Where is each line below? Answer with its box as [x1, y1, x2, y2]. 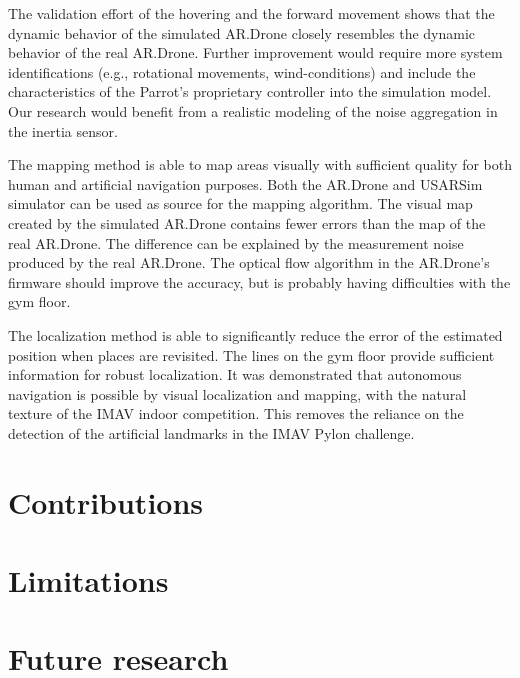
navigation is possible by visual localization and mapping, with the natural [8, 383, 467, 404]
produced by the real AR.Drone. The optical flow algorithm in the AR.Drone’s [8, 252, 490, 273]
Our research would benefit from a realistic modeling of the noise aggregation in [8, 100, 498, 121]
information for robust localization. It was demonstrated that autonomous [8, 364, 462, 385]
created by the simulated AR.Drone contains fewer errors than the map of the [8, 212, 486, 233]
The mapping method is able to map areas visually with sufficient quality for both [8, 154, 513, 175]
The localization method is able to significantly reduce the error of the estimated [8, 324, 503, 345]
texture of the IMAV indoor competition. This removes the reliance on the [8, 403, 464, 424]
